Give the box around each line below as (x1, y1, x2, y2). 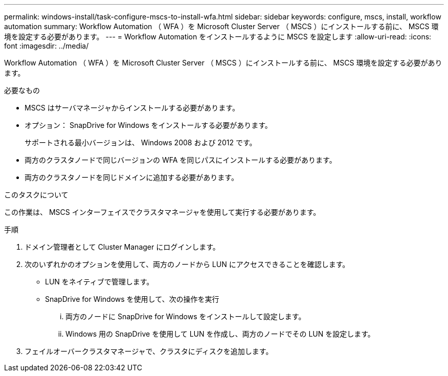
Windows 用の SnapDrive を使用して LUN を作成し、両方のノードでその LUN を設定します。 (65, 329, 375, 338)
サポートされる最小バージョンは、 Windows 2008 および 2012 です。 (25, 138, 257, 147)
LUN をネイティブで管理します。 (45, 277, 154, 286)
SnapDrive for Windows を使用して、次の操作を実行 (45, 295, 219, 303)
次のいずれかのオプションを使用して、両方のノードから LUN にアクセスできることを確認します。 (25, 260, 350, 269)
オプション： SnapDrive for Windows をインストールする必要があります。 (25, 121, 272, 129)
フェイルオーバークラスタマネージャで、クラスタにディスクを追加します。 (25, 347, 273, 356)
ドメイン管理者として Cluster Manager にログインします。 (25, 242, 220, 251)
